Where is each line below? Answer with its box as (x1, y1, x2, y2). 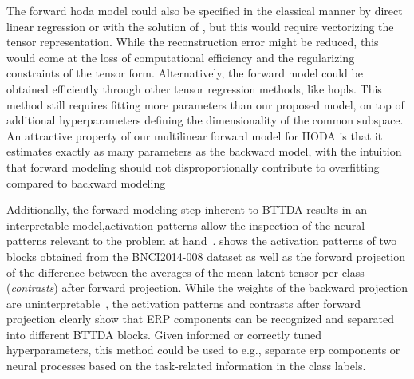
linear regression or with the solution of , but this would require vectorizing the (6, 18, 394, 34)
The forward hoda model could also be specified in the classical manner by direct (6, 2, 403, 18)
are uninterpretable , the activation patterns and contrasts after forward (6, 294, 361, 311)
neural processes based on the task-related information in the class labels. (6, 357, 366, 374)
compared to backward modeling (6, 174, 166, 191)
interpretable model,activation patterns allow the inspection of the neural (6, 216, 365, 233)
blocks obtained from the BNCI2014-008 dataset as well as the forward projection (6, 247, 405, 264)
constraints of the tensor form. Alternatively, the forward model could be (6, 65, 363, 81)
